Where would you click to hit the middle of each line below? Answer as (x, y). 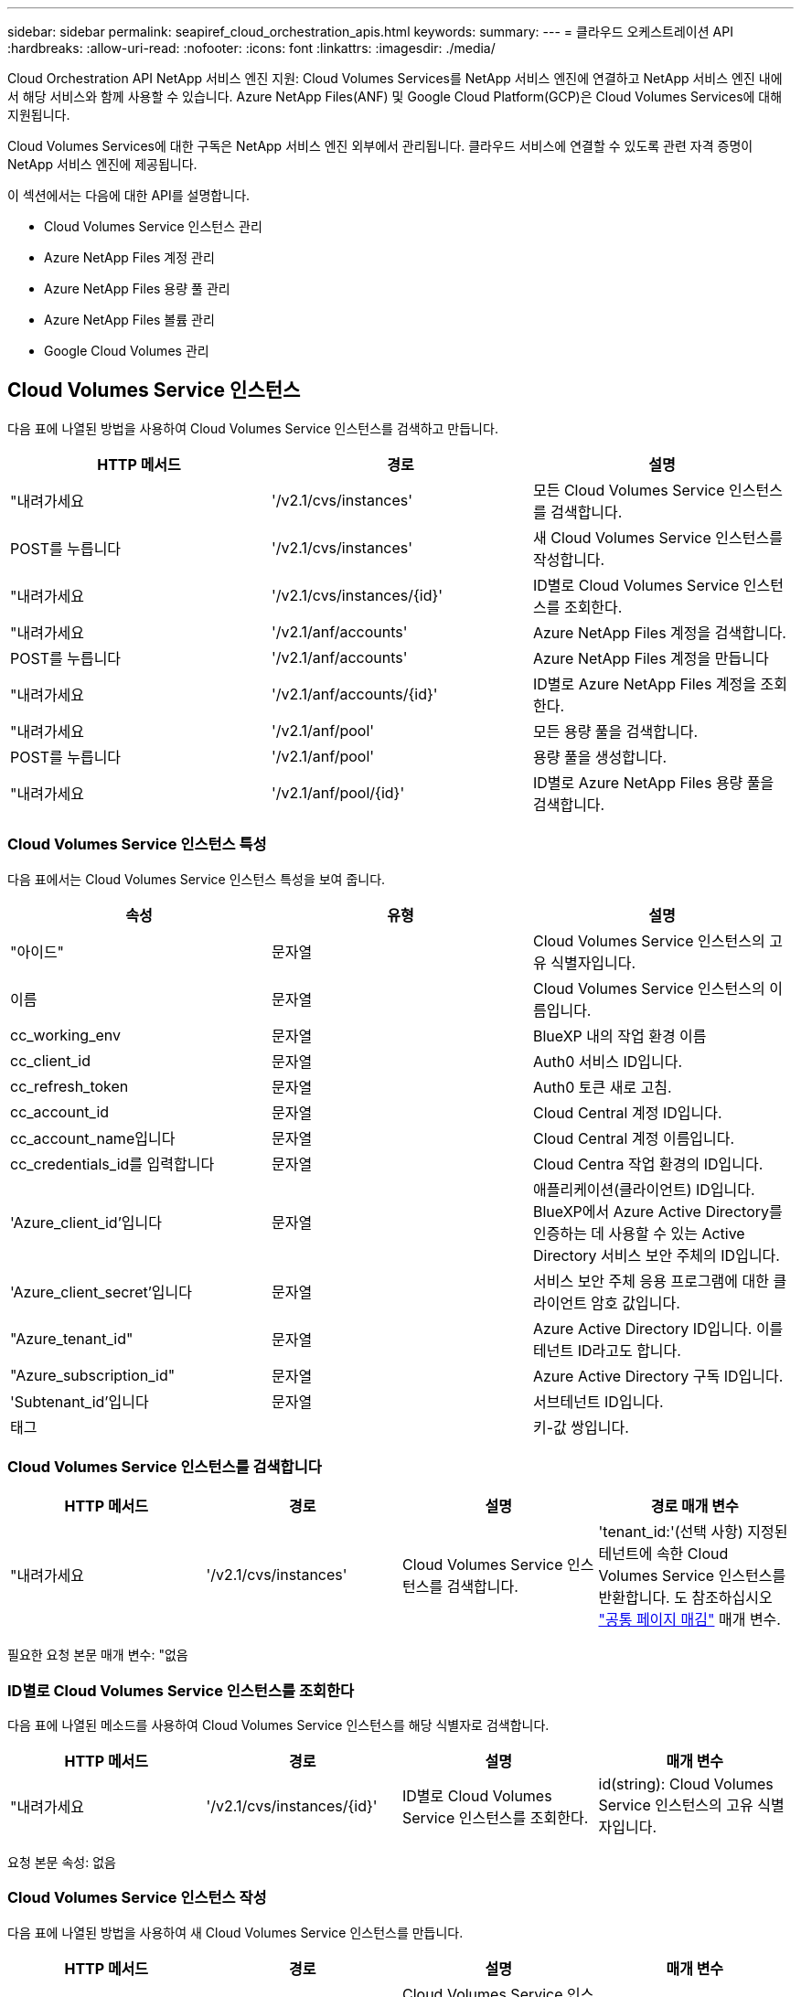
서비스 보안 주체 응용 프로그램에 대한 (651, 1281)
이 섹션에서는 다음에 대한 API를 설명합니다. (129, 195)
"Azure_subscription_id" (93, 1375)
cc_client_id (50, 1060)
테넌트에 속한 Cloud (663, 1554)
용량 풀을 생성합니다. (600, 757)
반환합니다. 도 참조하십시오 (685, 1598)
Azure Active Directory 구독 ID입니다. (658, 1376)
